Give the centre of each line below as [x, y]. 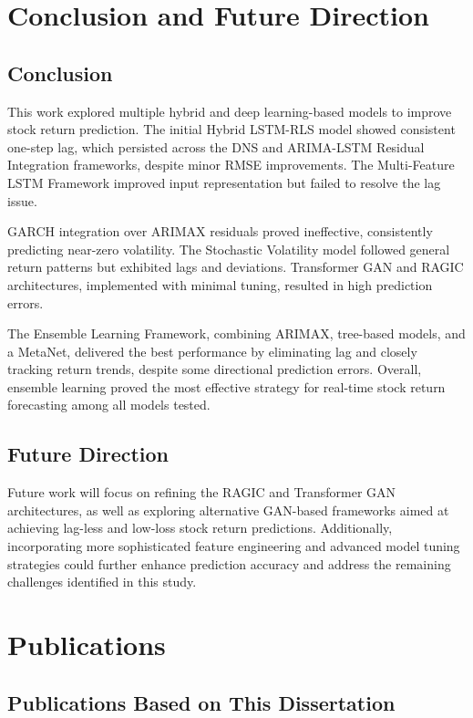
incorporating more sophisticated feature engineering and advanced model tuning [234, 546]
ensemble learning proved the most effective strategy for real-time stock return [226, 386]
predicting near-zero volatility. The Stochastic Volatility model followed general [229, 249]
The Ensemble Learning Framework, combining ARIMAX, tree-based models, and [236, 333]
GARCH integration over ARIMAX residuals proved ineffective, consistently [220, 231]
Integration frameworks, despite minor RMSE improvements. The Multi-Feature [231, 165]
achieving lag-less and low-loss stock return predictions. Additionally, [200, 528]
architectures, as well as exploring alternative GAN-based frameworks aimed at [228, 510]
